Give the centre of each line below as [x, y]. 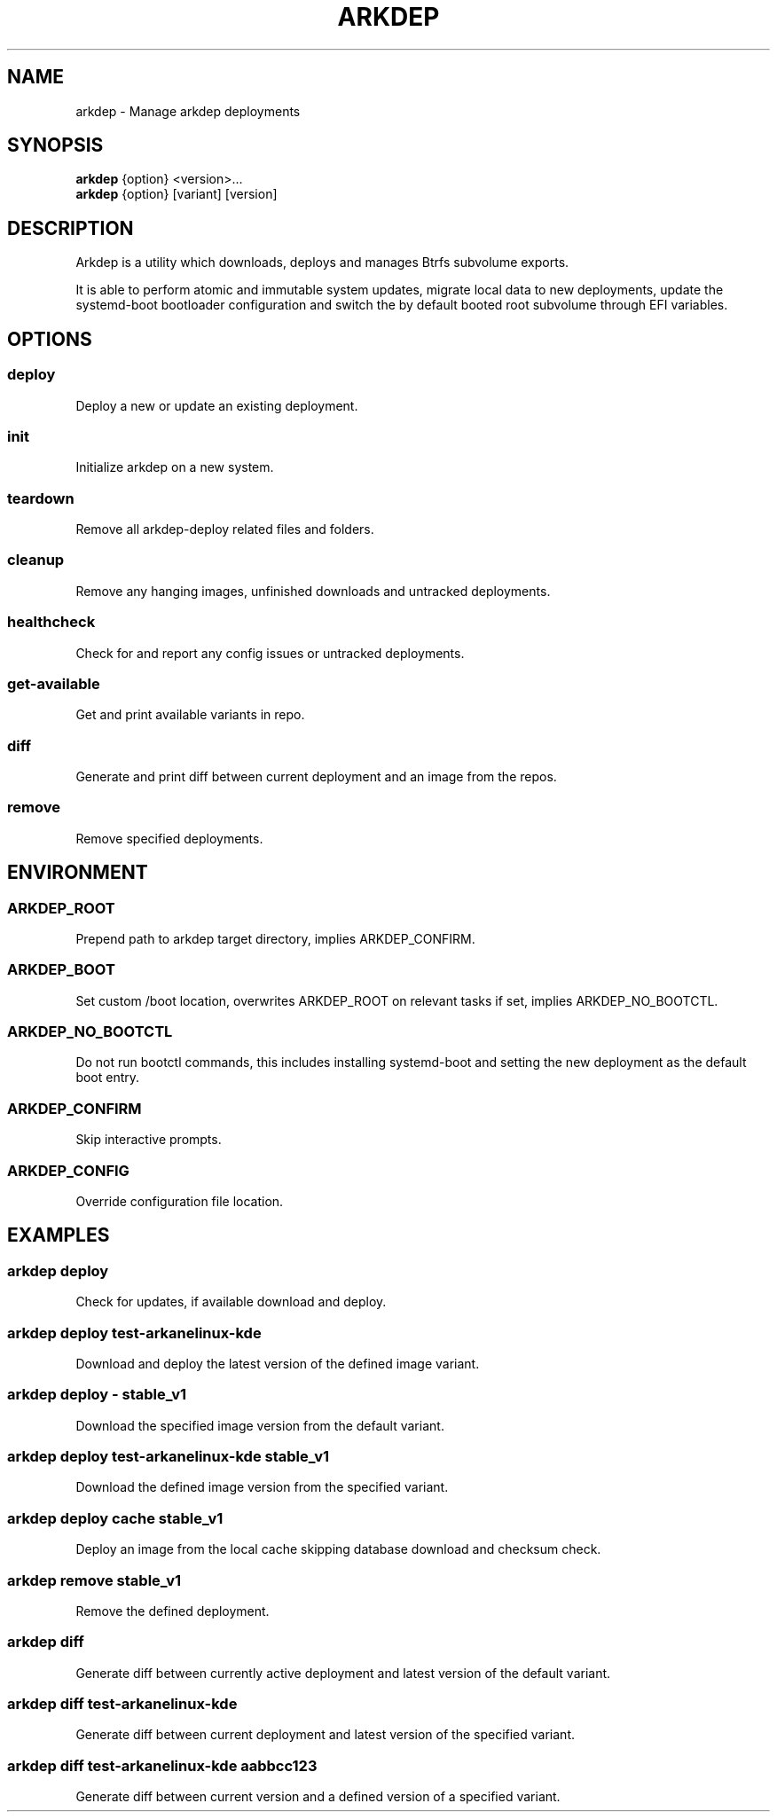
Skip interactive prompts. [149, 1140]
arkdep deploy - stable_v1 [97, 1395]
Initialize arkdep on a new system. [175, 467]
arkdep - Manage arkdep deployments [188, 111]
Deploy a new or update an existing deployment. [217, 405]
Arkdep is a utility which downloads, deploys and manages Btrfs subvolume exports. [322, 263]
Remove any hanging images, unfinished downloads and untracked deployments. [313, 591]
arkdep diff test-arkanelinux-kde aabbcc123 [162, 1765]
